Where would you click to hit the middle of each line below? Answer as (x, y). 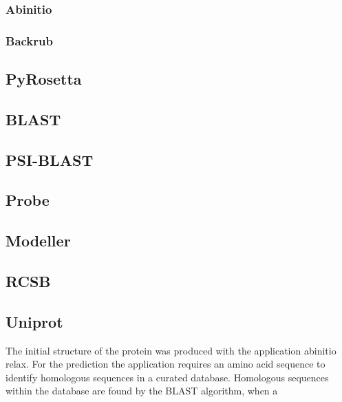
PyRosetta (44, 79)
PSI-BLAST (50, 159)
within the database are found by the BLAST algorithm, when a (142, 391)
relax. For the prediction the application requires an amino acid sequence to (165, 364)
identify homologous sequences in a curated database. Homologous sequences (167, 377)
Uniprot (34, 321)
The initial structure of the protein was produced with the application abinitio (171, 350)
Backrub (29, 40)
